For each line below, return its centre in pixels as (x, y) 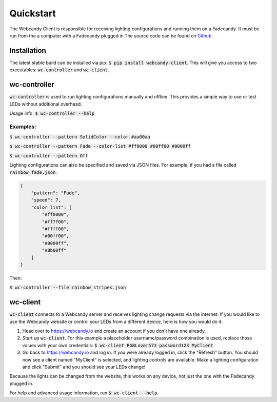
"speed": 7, (46, 200)
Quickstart (33, 13)
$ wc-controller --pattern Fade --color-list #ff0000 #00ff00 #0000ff (100, 146)
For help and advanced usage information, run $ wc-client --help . (84, 393)
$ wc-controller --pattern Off (49, 156)
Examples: (23, 127)
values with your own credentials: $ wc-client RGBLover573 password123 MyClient (118, 345)
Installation (28, 51)
